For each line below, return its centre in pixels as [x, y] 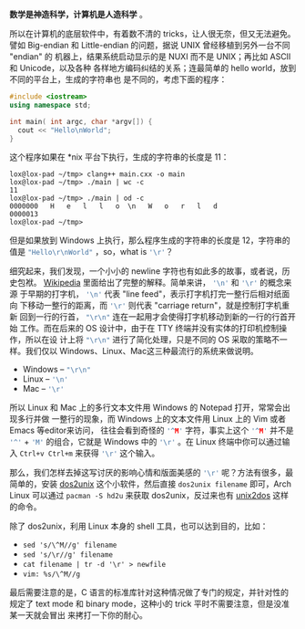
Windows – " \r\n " [56, 370]
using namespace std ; [51, 105]
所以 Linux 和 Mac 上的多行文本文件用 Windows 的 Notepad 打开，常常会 [146, 408]
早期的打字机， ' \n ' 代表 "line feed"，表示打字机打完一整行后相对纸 [154, 294]
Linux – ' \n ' [45, 379]
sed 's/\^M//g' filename [70, 545]
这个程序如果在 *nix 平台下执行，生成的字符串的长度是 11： [119, 157]
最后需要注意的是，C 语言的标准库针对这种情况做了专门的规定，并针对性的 [149, 592]
